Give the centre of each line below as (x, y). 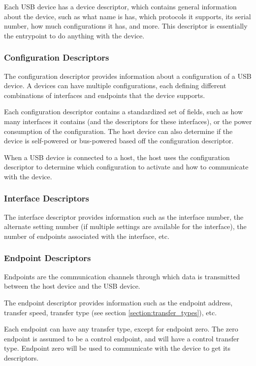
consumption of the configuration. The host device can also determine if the (118, 131)
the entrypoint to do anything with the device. (74, 35)
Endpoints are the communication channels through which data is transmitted (122, 276)
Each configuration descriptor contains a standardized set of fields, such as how (124, 112)
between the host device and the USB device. (72, 286)
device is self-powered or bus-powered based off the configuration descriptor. (119, 141)
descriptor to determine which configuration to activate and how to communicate (126, 167)
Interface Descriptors (47, 198)
